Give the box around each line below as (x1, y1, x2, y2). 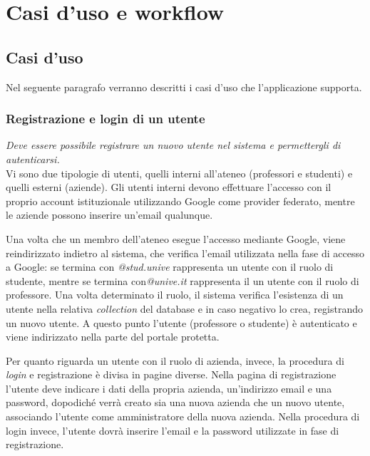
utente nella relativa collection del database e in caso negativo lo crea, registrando (6, 301, 363, 316)
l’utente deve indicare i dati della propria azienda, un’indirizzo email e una (6, 380, 332, 395)
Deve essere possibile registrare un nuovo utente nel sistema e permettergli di (6, 138, 341, 152)
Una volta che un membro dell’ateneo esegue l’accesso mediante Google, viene (6, 231, 346, 246)
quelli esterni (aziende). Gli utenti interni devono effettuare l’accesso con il (6, 180, 332, 195)
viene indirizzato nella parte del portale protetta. (6, 329, 220, 344)
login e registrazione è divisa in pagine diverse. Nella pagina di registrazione (6, 367, 336, 382)
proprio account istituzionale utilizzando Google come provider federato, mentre (6, 193, 355, 208)
